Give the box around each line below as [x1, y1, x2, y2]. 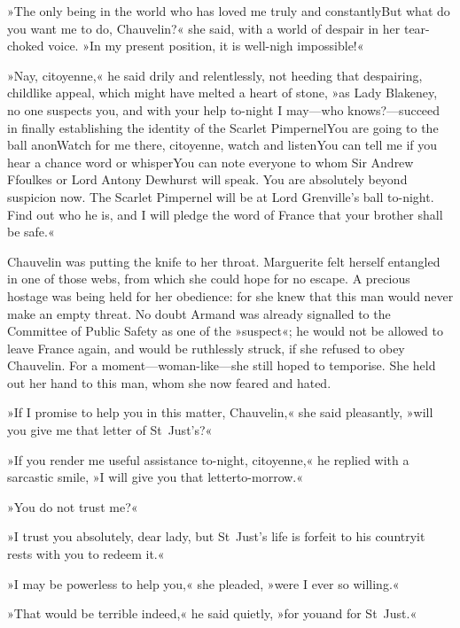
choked [7, 36, 44, 55]
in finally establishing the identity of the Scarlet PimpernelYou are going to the [7, 118, 439, 136]
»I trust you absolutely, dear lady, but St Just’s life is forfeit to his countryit [7, 527, 425, 546]
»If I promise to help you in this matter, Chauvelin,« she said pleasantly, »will [7, 403, 433, 422]
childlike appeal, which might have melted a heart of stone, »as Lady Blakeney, [7, 83, 438, 102]
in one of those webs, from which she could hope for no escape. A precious [7, 269, 410, 288]
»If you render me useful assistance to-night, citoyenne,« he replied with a [7, 450, 409, 469]
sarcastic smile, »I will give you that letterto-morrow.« [7, 468, 304, 486]
